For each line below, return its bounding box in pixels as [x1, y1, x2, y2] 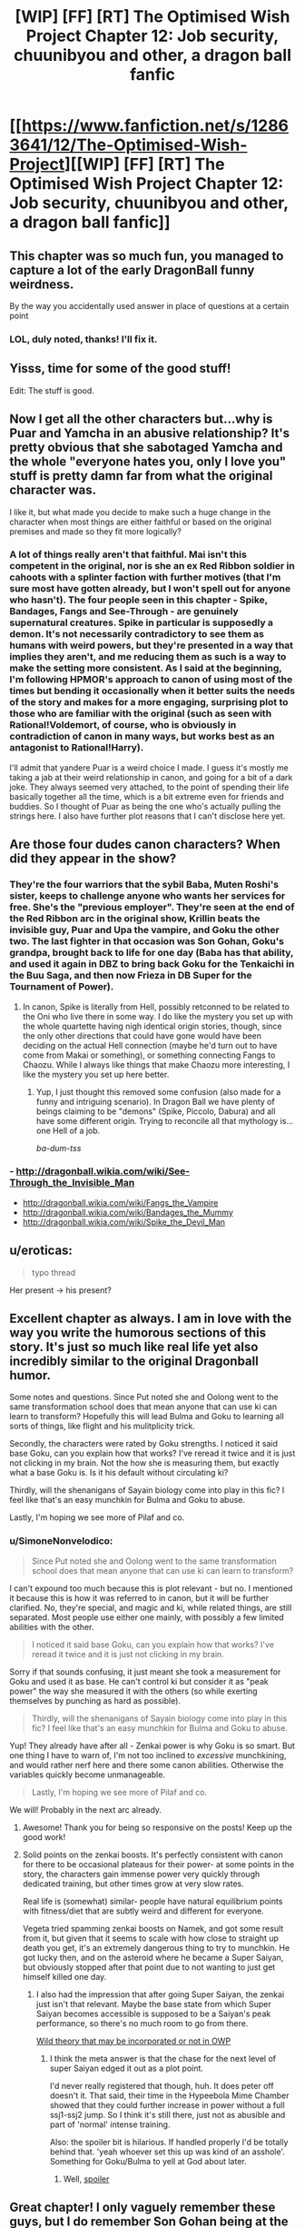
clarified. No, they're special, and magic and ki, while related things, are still [9, 1602, 292, 1613]
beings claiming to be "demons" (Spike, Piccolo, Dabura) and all [35, 1106, 276, 1117]
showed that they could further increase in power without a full [49, 2099, 285, 2110]
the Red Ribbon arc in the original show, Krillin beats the [9, 912, 261, 925]
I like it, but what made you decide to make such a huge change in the [9, 506, 271, 517]
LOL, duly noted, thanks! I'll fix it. [9, 333, 158, 345]
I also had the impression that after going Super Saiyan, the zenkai [35, 1988, 285, 2000]
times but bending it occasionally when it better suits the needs [9, 684, 296, 697]
